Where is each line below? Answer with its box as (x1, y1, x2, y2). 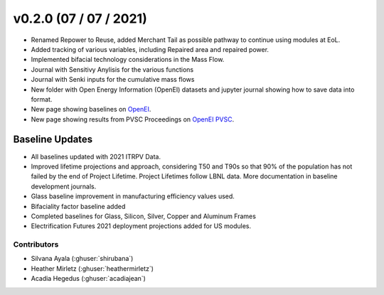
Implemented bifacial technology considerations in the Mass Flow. (31, 55, 225, 64)
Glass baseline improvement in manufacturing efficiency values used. (31, 192, 235, 200)
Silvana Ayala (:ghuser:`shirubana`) (31, 254, 134, 263)
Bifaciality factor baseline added (31, 202, 126, 210)
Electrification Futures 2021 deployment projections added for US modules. (31, 222, 252, 230)
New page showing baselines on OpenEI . (31, 105, 151, 114)
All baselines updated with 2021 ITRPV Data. (31, 152, 161, 161)
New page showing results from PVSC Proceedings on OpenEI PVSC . (31, 114, 235, 124)
